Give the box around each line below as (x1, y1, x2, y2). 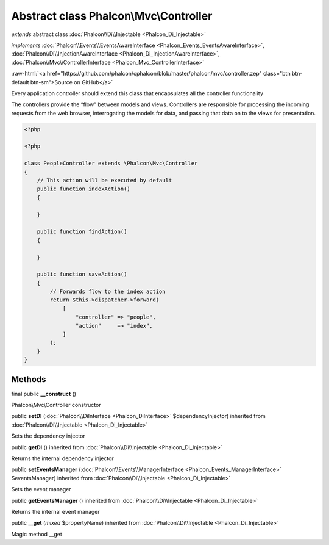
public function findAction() (37, 228, 127, 235)
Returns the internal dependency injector (11, 455, 114, 462)
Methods (11, 374, 46, 384)
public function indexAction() (37, 186, 130, 192)
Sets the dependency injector (11, 432, 85, 439)
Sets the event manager (11, 486, 71, 493)
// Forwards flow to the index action (49, 288, 166, 295)
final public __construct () (11, 390, 76, 397)
